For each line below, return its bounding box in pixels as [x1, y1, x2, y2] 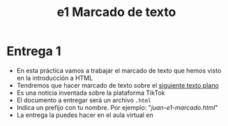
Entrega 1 [6, 43, 61, 59]
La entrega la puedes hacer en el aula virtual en [16, 111, 154, 119]
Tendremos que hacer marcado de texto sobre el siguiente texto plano [16, 81, 219, 89]
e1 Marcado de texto [56, 4, 176, 20]
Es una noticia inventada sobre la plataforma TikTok [16, 88, 165, 97]
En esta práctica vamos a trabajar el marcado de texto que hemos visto [16, 66, 222, 74]
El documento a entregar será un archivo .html [16, 95, 151, 104]
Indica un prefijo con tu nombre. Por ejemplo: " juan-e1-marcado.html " [16, 103, 218, 111]
